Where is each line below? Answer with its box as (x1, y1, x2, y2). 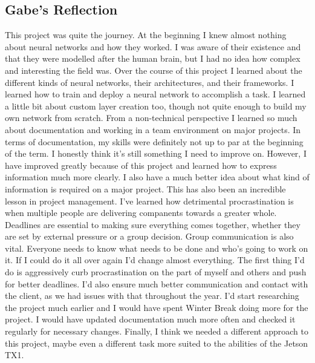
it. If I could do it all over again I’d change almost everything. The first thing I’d (5, 253, 305, 266)
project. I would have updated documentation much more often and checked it (5, 313, 296, 325)
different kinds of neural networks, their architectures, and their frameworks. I (5, 76, 294, 88)
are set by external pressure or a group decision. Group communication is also (5, 230, 294, 243)
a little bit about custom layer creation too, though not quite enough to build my (5, 99, 307, 112)
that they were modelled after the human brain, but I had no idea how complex (5, 52, 300, 65)
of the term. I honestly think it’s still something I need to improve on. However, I (5, 147, 307, 160)
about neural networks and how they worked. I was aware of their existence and (5, 40, 301, 53)
